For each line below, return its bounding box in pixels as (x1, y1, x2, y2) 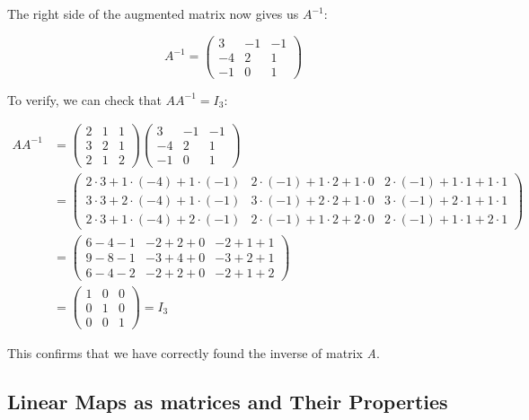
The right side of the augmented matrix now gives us (7, 4, 299, 22)
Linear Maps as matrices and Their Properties (7, 388, 448, 416)
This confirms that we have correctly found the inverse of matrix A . (7, 344, 380, 363)
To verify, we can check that (7, 90, 162, 109)
